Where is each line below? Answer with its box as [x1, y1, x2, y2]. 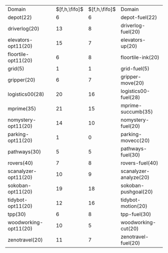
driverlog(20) [7, 25, 39, 32]
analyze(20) [120, 174, 150, 180]
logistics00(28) [7, 91, 44, 97]
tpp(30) [7, 211, 26, 217]
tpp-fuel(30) [120, 211, 151, 217]
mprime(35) [7, 105, 36, 112]
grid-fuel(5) [120, 65, 149, 72]
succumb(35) [120, 108, 153, 115]
